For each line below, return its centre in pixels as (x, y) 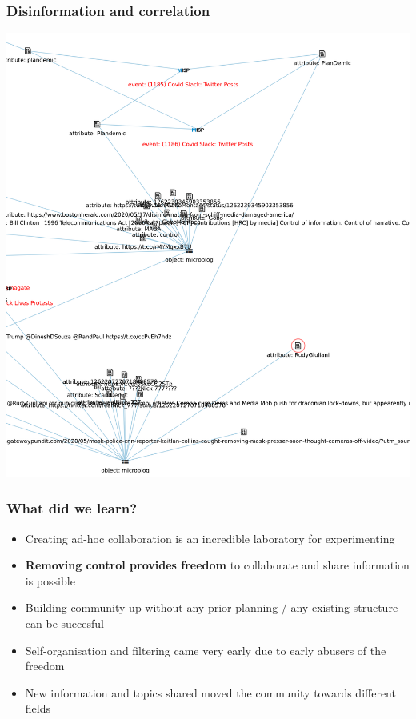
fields (38, 708)
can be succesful (64, 623)
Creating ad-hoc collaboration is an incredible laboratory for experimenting (210, 538)
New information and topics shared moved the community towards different (210, 692)
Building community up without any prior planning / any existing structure (212, 607)
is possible (50, 580)
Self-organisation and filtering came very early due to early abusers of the (206, 650)
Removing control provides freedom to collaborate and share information (217, 565)
